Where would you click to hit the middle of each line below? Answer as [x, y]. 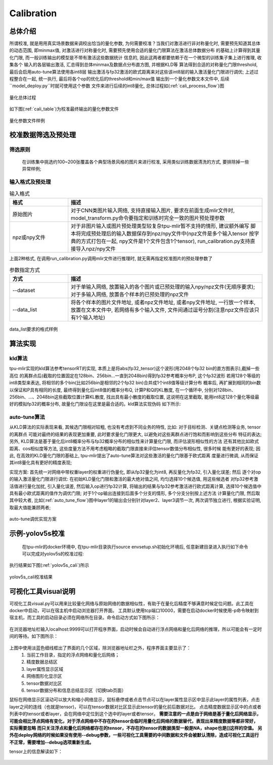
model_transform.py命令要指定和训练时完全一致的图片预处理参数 [148, 218]
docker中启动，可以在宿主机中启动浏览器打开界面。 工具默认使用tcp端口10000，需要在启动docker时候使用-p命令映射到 [134, 610]
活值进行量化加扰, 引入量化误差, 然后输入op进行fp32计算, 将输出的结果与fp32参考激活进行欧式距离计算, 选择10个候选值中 [135, 486]
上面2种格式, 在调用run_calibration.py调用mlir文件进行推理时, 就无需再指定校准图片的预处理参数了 [111, 259]
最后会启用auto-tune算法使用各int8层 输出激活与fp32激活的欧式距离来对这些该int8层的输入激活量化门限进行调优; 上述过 [134, 71]
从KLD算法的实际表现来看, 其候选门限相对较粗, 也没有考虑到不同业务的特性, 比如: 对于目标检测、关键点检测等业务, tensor [135, 427]
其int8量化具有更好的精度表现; [41, 463]
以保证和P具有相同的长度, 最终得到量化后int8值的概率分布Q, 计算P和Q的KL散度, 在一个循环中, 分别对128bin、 [123, 390]
